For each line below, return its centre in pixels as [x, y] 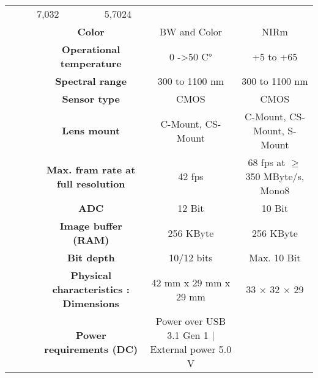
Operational [91, 49]
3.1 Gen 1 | [191, 335]
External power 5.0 [191, 349]
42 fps [191, 176]
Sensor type [91, 99]
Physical [91, 275]
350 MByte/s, [275, 176]
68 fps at [267, 162]
